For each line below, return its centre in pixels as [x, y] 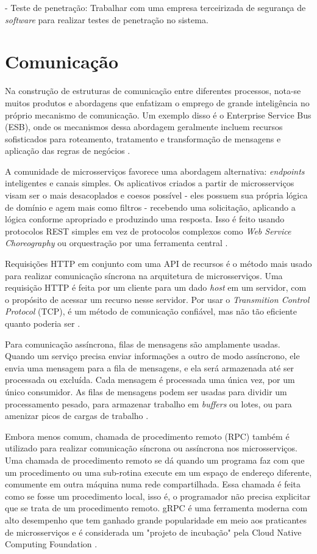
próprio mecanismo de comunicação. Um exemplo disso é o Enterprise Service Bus [158, 115]
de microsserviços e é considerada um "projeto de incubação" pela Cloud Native [153, 532]
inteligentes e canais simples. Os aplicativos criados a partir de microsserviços [150, 183]
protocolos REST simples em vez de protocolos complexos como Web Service [148, 231]
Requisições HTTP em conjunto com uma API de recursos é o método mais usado [158, 264]
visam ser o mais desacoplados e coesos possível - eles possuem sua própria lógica [156, 195]
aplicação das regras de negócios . [68, 151]
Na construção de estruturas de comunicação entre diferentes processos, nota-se [153, 91]
